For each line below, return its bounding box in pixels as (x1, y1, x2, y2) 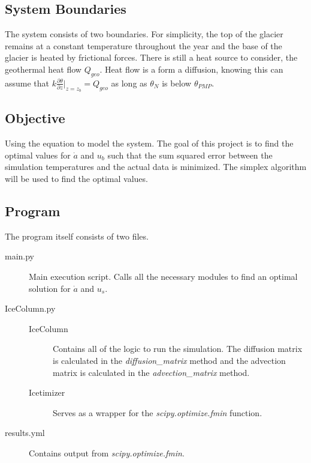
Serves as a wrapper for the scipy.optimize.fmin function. (53, 406, 262, 419)
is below (162, 76, 192, 89)
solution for (29, 282, 71, 294)
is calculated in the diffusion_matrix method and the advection (53, 354, 286, 366)
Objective (5, 109, 65, 127)
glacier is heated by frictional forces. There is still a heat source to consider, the (5, 51, 298, 64)
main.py (5, 250, 35, 262)
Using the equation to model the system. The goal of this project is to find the (5, 137, 294, 150)
